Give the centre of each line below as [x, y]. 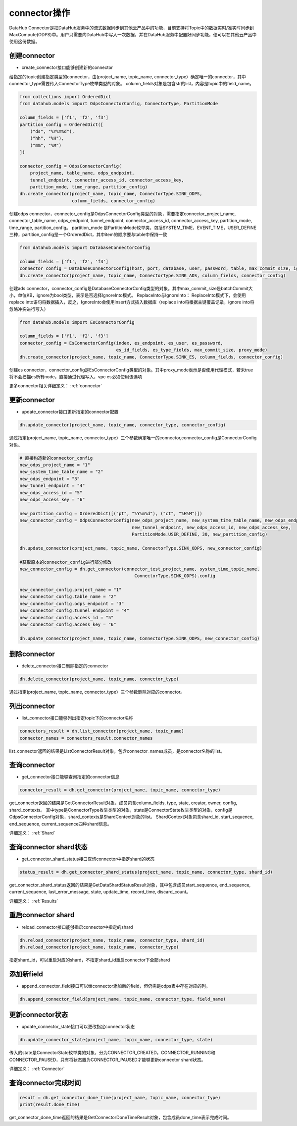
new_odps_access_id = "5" [51, 493]
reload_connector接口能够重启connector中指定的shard [77, 927]
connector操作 [40, 13]
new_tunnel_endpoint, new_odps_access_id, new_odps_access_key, [212, 527]
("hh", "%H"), [47, 138]
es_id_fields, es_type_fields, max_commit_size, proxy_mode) [192, 350]
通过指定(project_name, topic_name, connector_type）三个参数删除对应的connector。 [97, 692]
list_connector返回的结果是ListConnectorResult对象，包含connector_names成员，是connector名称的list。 [117, 751]
